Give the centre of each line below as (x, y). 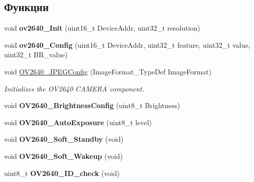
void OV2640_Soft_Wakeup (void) (63, 156)
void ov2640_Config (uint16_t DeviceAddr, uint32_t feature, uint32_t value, (127, 44)
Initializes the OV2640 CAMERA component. (74, 88)
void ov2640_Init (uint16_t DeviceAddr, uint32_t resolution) (102, 28)
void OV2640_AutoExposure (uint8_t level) (78, 122)
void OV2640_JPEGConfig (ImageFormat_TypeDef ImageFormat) (108, 71)
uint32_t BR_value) (36, 55)
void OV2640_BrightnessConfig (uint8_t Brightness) (92, 105)
